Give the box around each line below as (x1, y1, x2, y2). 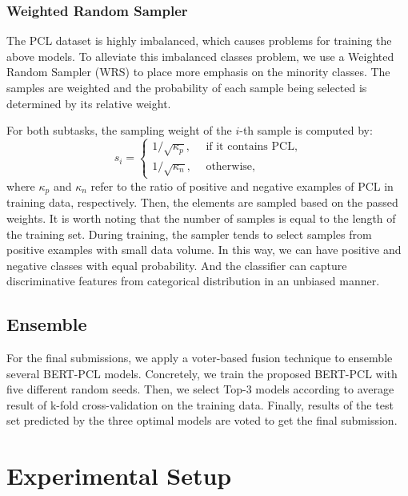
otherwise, (206, 160, 255, 172)
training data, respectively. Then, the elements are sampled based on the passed (6, 194, 398, 211)
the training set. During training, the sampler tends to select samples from (6, 225, 372, 242)
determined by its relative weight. (6, 95, 171, 111)
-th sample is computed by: (239, 122, 373, 139)
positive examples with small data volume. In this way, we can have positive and (6, 241, 402, 258)
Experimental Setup (6, 459, 232, 492)
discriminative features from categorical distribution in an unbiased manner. (6, 272, 380, 289)
